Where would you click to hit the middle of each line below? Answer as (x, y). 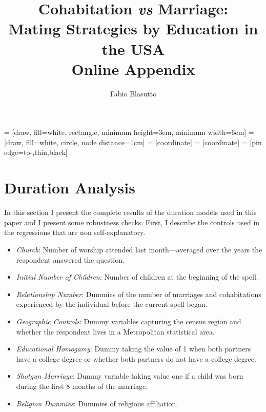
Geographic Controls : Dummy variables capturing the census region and (129, 321)
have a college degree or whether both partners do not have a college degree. (136, 358)
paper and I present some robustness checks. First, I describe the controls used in (132, 222)
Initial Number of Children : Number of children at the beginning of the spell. (137, 277)
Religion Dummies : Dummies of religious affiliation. (97, 403)
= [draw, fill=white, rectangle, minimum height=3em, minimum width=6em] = (129, 132)
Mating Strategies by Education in (133, 28)
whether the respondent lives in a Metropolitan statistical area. (115, 331)
